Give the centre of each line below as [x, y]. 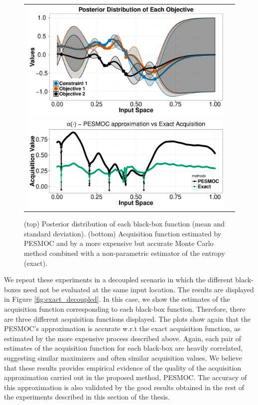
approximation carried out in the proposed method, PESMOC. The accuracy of [126, 377]
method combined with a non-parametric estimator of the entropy [125, 253]
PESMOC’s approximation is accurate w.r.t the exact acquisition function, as [122, 328]
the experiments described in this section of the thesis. [87, 397]
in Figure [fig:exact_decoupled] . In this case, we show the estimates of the [117, 299]
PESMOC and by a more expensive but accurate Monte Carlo [119, 243]
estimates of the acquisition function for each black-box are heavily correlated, [124, 348]
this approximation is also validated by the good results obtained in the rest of [124, 387]
